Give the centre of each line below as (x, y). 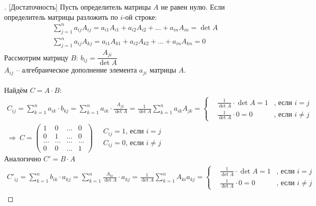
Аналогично (23, 159)
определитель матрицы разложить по (61, 16)
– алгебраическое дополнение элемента (76, 70)
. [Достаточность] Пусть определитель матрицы (78, 7)
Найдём (16, 90)
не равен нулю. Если (193, 7)
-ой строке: (140, 16)
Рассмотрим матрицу (36, 57)
